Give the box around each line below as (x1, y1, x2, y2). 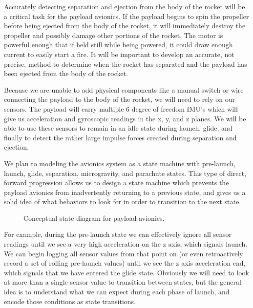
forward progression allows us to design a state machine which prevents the (4, 177, 229, 188)
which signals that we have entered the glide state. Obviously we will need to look (4, 267, 249, 277)
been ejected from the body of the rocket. (4, 68, 128, 78)
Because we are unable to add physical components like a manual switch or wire (4, 84, 244, 95)
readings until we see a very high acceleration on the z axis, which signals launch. (4, 239, 248, 249)
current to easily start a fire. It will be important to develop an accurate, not (4, 49, 234, 59)
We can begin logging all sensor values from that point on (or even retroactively (4, 248, 243, 258)
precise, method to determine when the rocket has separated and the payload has (4, 58, 247, 69)
